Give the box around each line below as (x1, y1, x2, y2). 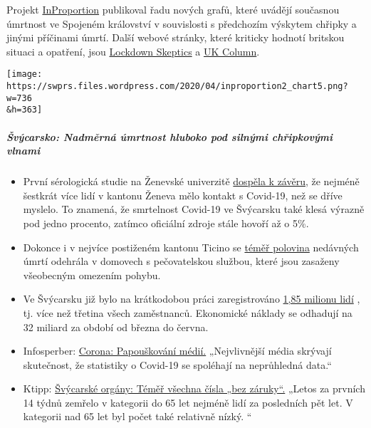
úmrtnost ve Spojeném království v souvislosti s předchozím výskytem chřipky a (6, 16, 357, 31)
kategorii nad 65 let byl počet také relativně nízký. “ (23, 409, 252, 424)
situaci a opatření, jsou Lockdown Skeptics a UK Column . (6, 43, 260, 58)
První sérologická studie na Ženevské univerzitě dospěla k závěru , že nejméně (23, 174, 360, 189)
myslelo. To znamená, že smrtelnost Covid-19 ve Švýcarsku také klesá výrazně (23, 202, 365, 216)
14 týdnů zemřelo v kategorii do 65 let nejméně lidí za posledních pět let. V (23, 395, 353, 409)
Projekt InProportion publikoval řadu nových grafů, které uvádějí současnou (6, 2, 340, 16)
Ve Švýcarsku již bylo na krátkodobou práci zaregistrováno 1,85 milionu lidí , (23, 291, 360, 306)
